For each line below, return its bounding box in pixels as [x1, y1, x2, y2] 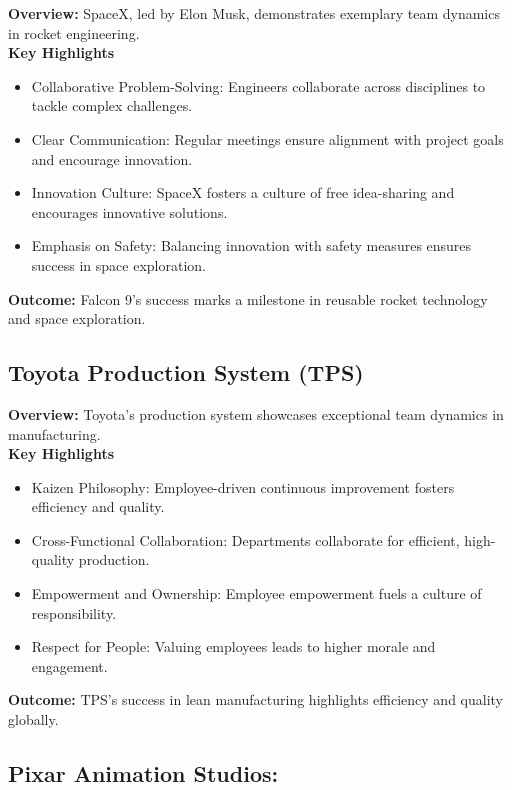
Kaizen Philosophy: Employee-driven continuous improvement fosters [31, 476, 455, 497]
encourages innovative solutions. [31, 201, 228, 222]
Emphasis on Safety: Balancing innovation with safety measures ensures [31, 235, 472, 256]
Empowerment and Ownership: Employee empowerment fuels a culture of [31, 583, 482, 604]
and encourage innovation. [31, 148, 193, 169]
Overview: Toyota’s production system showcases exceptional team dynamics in [8, 403, 504, 424]
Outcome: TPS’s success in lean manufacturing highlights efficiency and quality [8, 689, 504, 710]
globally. [8, 709, 59, 730]
